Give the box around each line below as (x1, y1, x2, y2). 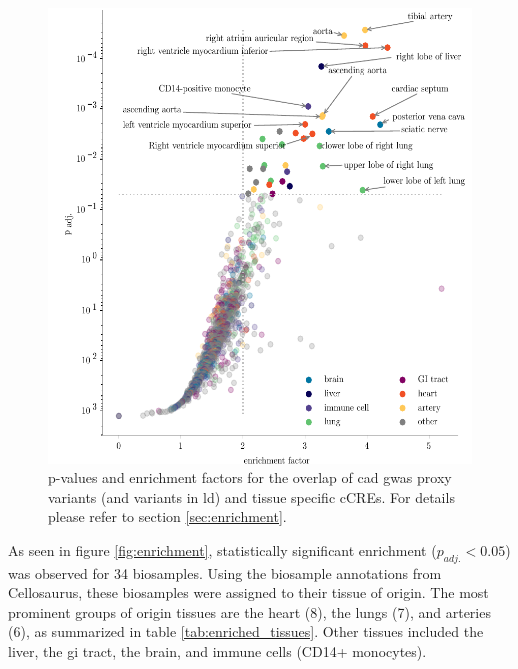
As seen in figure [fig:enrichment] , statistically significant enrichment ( (8, 539, 437, 560)
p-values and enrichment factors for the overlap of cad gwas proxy (48, 467, 452, 488)
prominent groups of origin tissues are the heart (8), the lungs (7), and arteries (8, 601, 491, 622)
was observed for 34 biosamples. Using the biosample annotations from (8, 562, 442, 583)
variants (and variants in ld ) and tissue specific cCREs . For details (48, 486, 455, 507)
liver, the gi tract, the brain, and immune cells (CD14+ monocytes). (8, 641, 427, 662)
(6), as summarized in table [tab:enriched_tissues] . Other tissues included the (8, 621, 484, 642)
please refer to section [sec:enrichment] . (48, 506, 287, 527)
